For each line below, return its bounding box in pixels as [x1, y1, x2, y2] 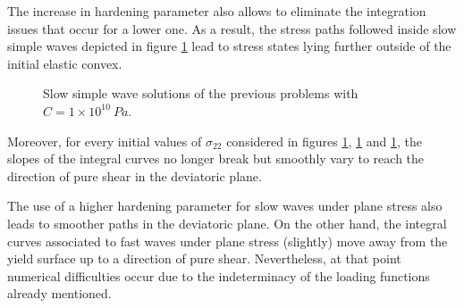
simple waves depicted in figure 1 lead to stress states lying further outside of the [7, 37, 451, 55]
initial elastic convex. [7, 54, 122, 72]
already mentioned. [7, 284, 112, 303]
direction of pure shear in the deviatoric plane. [7, 166, 262, 185]
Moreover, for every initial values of [7, 131, 202, 150]
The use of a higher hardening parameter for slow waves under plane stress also [7, 196, 443, 215]
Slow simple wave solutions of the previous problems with [43, 84, 359, 103]
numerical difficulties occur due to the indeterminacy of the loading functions [7, 266, 430, 285]
